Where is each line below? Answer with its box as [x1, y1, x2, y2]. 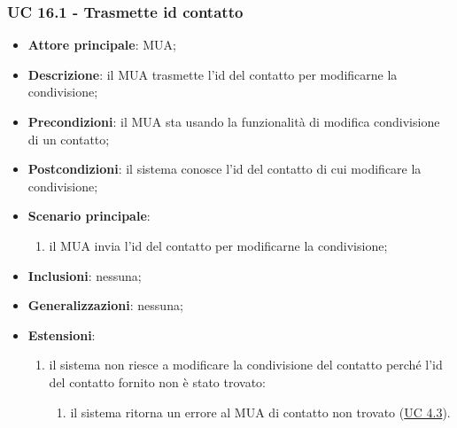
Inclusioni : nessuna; [27, 266, 142, 284]
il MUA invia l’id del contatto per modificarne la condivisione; [49, 236, 388, 254]
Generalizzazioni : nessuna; [27, 296, 183, 315]
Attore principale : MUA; [27, 35, 176, 54]
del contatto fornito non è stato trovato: [49, 372, 266, 391]
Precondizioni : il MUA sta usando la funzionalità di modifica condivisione [27, 113, 440, 130]
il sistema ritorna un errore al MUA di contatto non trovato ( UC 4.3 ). [70, 402, 451, 421]
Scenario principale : [27, 206, 151, 225]
